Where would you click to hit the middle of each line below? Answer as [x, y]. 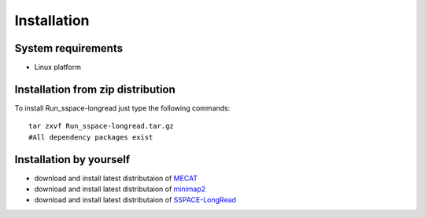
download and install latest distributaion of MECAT [116, 178]
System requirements [69, 48]
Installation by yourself [72, 160]
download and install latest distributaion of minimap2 [120, 189]
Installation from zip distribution [95, 89]
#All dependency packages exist [91, 137]
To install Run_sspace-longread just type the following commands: [122, 108]
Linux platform [58, 67]
